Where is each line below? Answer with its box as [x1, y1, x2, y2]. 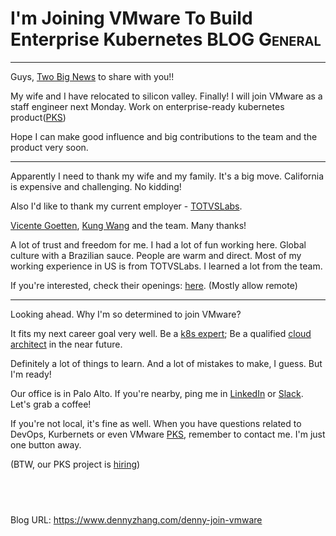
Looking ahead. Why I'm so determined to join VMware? [10, 308, 242, 320]
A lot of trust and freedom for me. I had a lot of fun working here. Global [10, 238, 307, 251]
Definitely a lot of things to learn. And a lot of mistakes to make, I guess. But [10, 357, 323, 369]
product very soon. [10, 141, 89, 153]
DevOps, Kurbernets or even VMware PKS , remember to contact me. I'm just [10, 428, 326, 440]
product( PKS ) [10, 111, 67, 123]
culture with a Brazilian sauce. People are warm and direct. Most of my [10, 249, 302, 261]
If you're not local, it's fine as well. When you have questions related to [10, 417, 302, 429]
